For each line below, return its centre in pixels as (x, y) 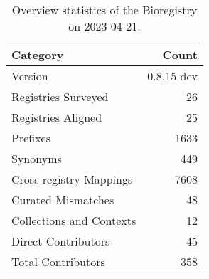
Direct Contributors (61, 241)
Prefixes (31, 138)
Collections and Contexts (74, 220)
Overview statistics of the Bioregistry (104, 10)
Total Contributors (58, 262)
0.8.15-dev (172, 76)
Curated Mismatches (63, 200)
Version (30, 76)
